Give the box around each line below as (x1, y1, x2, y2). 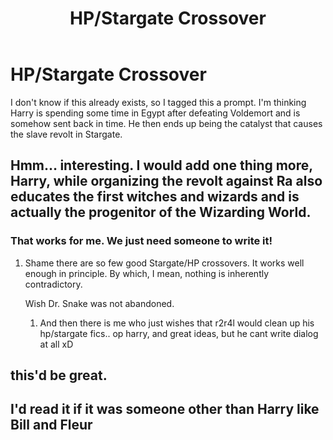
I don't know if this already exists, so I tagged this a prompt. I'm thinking (10, 96, 307, 108)
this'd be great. (10, 367, 108, 384)
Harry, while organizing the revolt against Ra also (10, 173, 323, 190)
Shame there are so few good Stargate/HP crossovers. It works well (24, 257, 305, 269)
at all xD (39, 338, 74, 350)
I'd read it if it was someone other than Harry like (10, 401, 320, 418)
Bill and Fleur (10, 417, 93, 434)
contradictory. (24, 278, 83, 290)
